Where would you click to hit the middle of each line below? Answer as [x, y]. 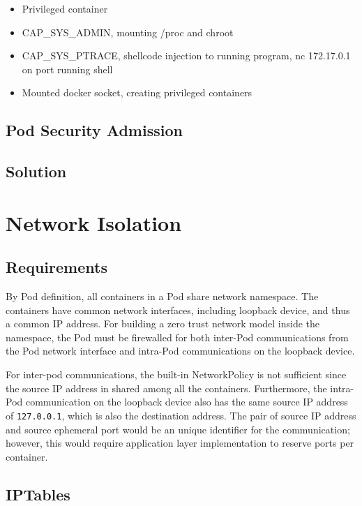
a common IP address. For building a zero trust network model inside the [163, 323]
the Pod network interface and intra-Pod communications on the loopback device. [180, 351]
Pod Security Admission [94, 130]
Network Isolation [94, 222]
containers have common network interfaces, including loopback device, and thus [178, 310]
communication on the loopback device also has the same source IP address [187, 402]
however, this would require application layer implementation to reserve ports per [180, 443]
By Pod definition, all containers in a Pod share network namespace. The [162, 296]
